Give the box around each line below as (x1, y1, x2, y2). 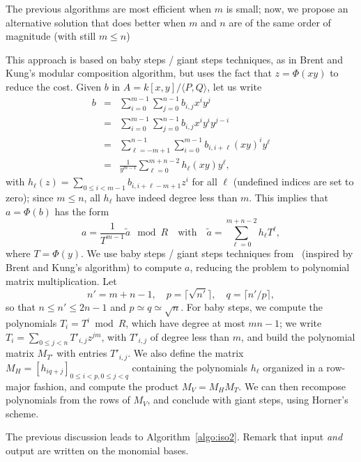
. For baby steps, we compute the (180, 300, 323, 314)
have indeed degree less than (116, 190, 238, 205)
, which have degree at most (125, 316, 245, 330)
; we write (279, 316, 322, 330)
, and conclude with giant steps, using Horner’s (147, 392, 348, 407)
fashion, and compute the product (33, 378, 179, 393)
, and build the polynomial (241, 329, 355, 344)
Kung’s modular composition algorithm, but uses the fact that (6, 66, 272, 80)
